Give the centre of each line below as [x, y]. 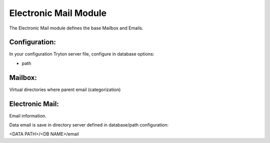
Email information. [28, 115]
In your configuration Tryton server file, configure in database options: [82, 54]
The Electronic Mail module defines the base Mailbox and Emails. [76, 28]
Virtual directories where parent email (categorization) [65, 89]
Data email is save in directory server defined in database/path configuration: [89, 125]
